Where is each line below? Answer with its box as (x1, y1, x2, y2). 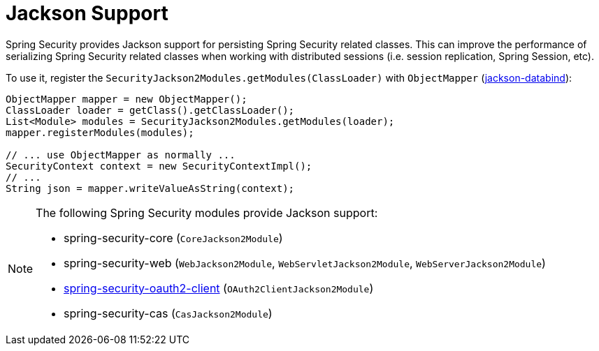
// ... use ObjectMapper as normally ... (6, 149, 236, 160)
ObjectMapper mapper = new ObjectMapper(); (6, 93, 247, 105)
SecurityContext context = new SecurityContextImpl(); (6, 160, 312, 172)
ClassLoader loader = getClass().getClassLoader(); (6, 104, 295, 116)
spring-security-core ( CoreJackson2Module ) (64, 230, 283, 245)
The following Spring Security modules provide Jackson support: (36, 205, 378, 220)
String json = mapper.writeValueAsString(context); (6, 182, 295, 194)
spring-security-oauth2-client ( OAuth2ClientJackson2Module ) (64, 281, 374, 295)
